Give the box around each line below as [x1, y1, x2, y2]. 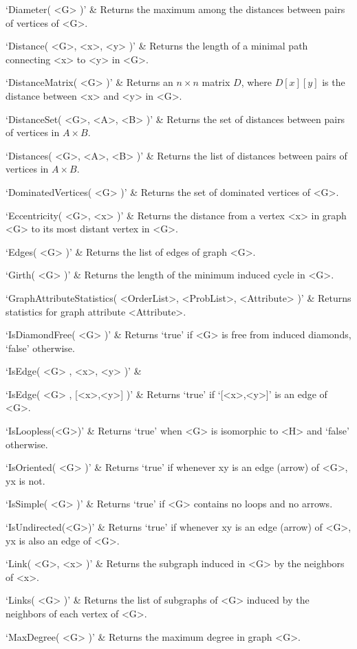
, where [241, 75, 272, 89]
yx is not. [6, 473, 45, 487]
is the [322, 75, 345, 89]
